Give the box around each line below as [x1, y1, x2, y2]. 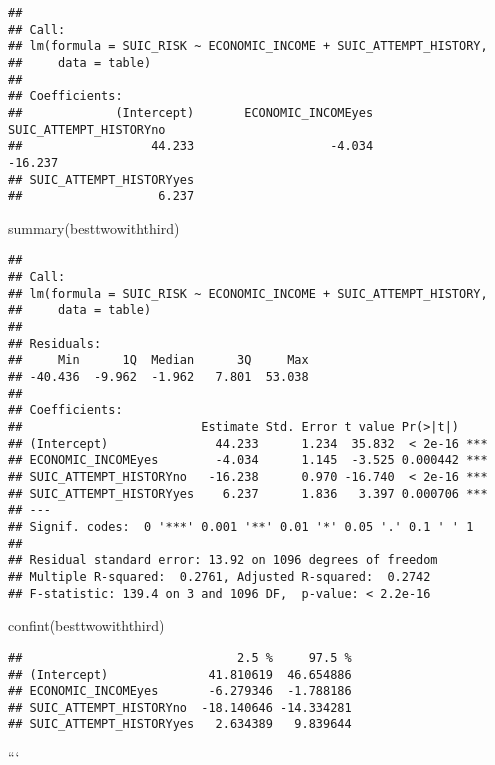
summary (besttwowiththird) [8, 217, 180, 238]
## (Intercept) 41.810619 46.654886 [8, 667, 352, 682]
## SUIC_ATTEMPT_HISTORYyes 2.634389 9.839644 [8, 717, 352, 732]
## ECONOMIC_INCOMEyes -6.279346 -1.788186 [8, 684, 352, 699]
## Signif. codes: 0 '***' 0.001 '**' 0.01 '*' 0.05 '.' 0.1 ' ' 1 [8, 519, 474, 534]
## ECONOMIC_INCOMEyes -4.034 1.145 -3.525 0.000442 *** [8, 453, 488, 468]
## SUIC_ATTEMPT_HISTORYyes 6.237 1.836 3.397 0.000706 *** [8, 486, 488, 501]
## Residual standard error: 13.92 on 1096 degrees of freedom [8, 553, 438, 568]
